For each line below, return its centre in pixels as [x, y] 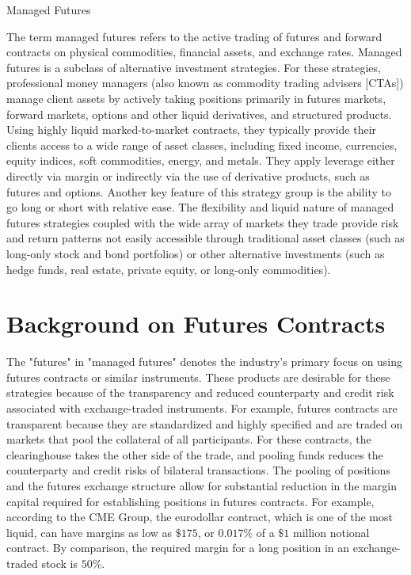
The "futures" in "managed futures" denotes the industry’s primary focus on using [205, 362]
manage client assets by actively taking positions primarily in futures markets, [196, 98]
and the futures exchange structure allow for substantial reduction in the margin [202, 485]
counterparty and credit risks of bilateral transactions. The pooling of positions [198, 470]
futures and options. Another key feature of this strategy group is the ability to [199, 191]
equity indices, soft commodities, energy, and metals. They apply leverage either [201, 160]
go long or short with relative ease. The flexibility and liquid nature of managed [200, 207]
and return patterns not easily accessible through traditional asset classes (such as [205, 238]
